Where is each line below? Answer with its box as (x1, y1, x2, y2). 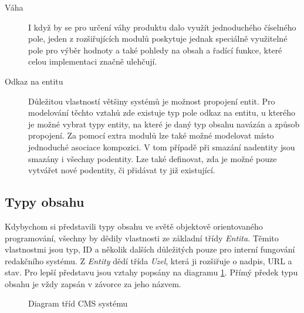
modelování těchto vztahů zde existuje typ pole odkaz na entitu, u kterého (28, 106, 296, 119)
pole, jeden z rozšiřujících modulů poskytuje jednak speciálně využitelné (28, 32, 288, 45)
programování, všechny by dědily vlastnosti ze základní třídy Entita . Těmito (5, 231, 279, 244)
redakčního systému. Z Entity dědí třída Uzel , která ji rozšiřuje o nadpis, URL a (5, 254, 292, 267)
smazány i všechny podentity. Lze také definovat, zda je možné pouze (28, 152, 277, 164)
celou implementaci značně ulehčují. (28, 55, 157, 68)
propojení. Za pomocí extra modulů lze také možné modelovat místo (28, 129, 274, 142)
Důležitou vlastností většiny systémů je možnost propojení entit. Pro (28, 95, 275, 107)
